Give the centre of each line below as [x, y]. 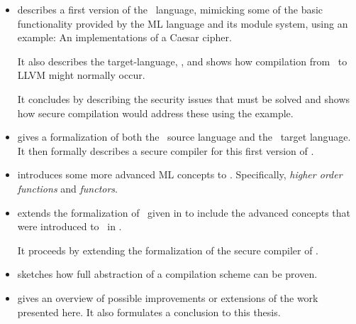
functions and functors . [67, 188]
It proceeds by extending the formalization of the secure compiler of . [168, 250]
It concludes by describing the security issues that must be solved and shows [184, 98]
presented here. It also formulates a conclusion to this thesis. [149, 312]
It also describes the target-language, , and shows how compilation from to [182, 61]
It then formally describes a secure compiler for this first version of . [166, 150]
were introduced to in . [69, 226]
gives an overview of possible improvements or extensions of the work [168, 297]
